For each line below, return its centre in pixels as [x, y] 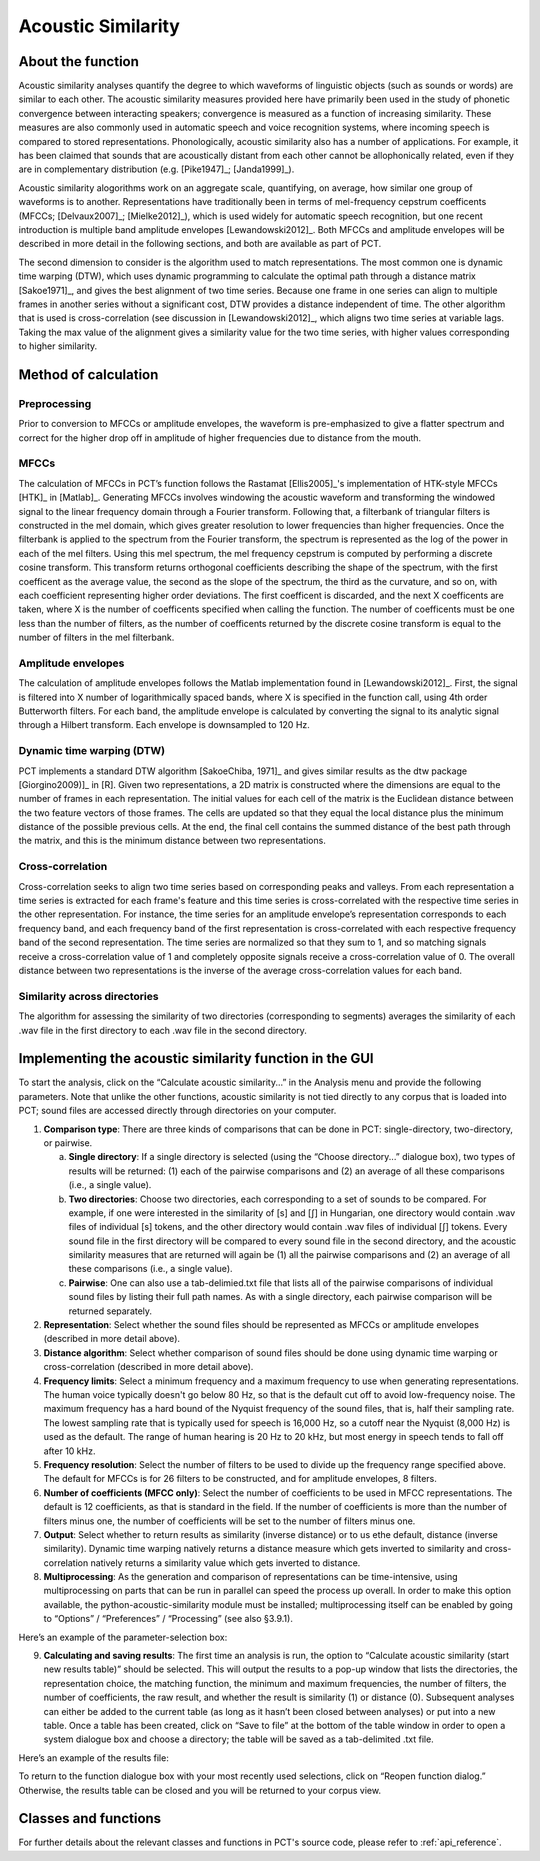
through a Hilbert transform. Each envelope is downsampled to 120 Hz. [164, 725]
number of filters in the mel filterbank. [96, 637]
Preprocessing [55, 403]
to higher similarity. [58, 346]
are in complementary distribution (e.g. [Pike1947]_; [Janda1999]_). [156, 169]
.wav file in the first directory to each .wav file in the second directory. [162, 1030]
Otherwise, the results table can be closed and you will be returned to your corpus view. [200, 1790]
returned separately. [110, 1311]
